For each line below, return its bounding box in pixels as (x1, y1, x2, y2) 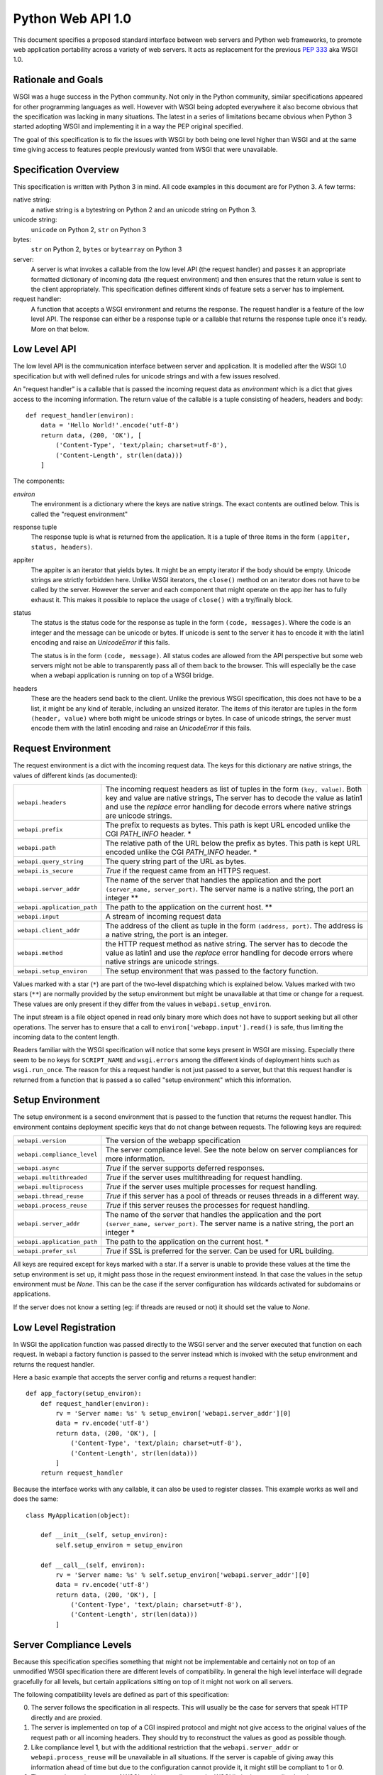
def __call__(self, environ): (40, 1561, 145, 1569)
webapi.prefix (17, 826, 63, 834)
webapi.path (17, 843, 56, 851)
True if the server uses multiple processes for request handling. (105, 1182, 318, 1192)
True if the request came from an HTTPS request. (105, 866, 271, 876)
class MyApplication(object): (26, 1511, 131, 1519)
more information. (105, 1154, 165, 1164)
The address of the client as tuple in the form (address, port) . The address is (105, 921, 363, 931)
